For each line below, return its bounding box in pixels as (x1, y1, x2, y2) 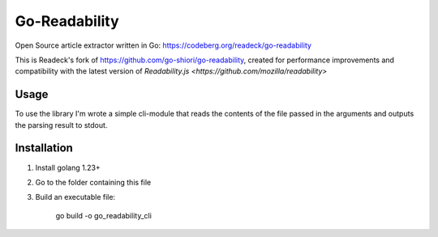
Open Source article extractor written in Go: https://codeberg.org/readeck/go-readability (15, 40, 312, 50)
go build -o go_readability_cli (55, 210, 152, 220)
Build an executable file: (35, 193, 116, 202)
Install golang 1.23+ (35, 163, 101, 172)
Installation (15, 142, 73, 155)
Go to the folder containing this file (35, 177, 152, 187)
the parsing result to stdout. (15, 120, 108, 129)
